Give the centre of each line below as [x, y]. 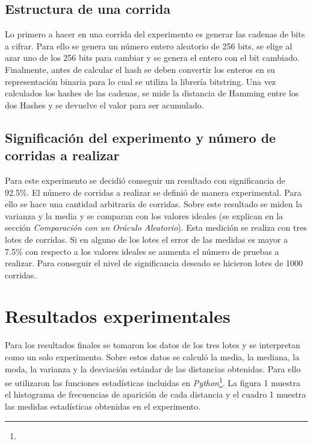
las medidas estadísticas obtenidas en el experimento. [103, 406]
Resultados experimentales [118, 316]
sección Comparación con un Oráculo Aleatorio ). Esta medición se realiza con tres [156, 227]
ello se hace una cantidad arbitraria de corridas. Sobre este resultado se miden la [154, 204]
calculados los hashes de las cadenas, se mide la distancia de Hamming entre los [152, 93]
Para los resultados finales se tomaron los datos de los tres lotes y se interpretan [153, 345]
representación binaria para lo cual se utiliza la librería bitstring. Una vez [141, 81]
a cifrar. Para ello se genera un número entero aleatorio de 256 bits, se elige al [149, 45]
